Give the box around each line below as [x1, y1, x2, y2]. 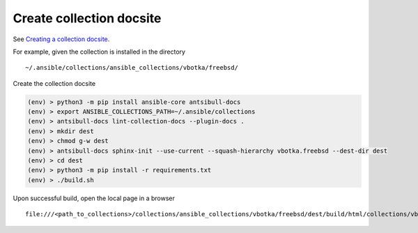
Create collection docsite [13, 10, 162, 26]
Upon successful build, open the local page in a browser [13, 194, 176, 202]
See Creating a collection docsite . [13, 35, 110, 43]
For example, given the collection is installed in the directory [13, 47, 186, 56]
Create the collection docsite [13, 79, 96, 87]
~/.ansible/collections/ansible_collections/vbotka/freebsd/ [25, 63, 238, 72]
